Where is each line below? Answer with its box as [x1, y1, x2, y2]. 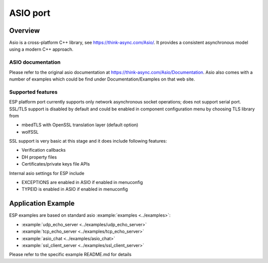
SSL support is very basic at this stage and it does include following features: [9, 138, 167, 144]
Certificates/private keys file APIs [21, 161, 90, 167]
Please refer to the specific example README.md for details [9, 252, 132, 258]
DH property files [21, 154, 57, 160]
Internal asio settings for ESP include [9, 170, 84, 176]
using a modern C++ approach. [9, 46, 74, 52]
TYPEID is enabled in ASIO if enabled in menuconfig [21, 186, 129, 192]
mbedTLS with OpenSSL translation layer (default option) [21, 122, 138, 128]
